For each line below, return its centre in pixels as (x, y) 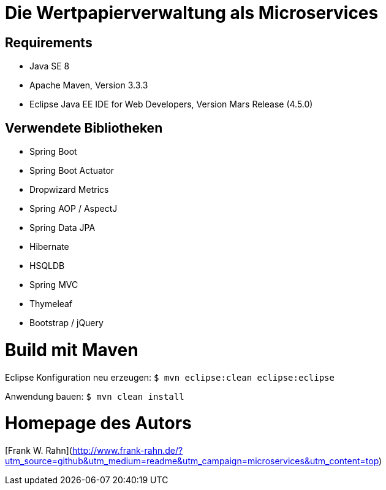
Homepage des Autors (98, 423)
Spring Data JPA (62, 228)
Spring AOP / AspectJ (74, 209)
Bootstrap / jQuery (66, 323)
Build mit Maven (72, 350)
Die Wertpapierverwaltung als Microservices (192, 13)
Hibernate (49, 247)
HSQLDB (47, 266)
